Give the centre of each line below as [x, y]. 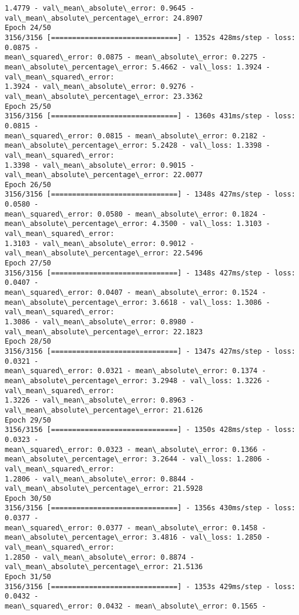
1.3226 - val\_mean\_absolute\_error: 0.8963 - [100, 400]
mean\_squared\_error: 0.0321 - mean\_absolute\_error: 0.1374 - [135, 371]
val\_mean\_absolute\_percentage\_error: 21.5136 [104, 567]
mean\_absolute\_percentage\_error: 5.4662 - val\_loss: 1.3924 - [138, 67]
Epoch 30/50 [28, 498]
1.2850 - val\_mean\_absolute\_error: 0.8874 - [100, 557]
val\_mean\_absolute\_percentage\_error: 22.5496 [104, 253]
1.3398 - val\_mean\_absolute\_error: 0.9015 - [100, 165]
